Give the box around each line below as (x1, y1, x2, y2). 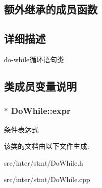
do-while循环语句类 (4, 54, 64, 64)
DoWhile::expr (11, 104, 71, 117)
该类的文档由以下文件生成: (4, 141, 89, 151)
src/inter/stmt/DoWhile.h (4, 157, 83, 168)
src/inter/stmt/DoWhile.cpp (4, 174, 90, 185)
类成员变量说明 (4, 78, 77, 94)
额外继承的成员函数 (4, 1, 98, 17)
